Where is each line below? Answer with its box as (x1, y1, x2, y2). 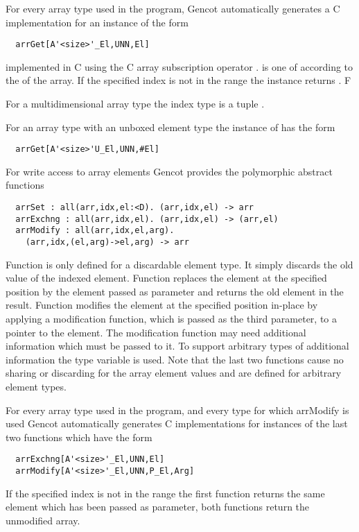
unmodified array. (6, 513, 80, 527)
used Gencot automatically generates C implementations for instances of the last (6, 416, 348, 431)
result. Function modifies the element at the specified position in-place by (6, 298, 318, 312)
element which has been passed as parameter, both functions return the (6, 499, 310, 514)
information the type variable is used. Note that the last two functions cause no (6, 352, 344, 366)
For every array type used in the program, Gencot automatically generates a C (6, 1, 340, 15)
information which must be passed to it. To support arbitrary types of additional (6, 338, 349, 353)
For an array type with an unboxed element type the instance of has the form (6, 119, 335, 134)
